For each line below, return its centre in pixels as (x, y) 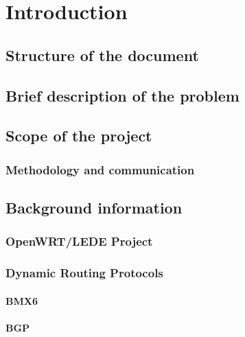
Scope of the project (79, 136)
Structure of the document (102, 55)
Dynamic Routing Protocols (84, 273)
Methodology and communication (100, 169)
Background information (94, 207)
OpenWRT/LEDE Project (79, 241)
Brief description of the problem (122, 95)
